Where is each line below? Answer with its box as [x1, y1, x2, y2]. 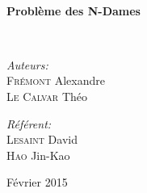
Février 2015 [6, 174, 68, 191]
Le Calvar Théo [6, 87, 88, 104]
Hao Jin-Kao [6, 146, 70, 163]
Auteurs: [6, 56, 48, 73]
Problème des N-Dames [6, 2, 141, 19]
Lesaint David [6, 131, 78, 148]
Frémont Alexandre [6, 72, 105, 89]
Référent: [6, 115, 52, 132]
